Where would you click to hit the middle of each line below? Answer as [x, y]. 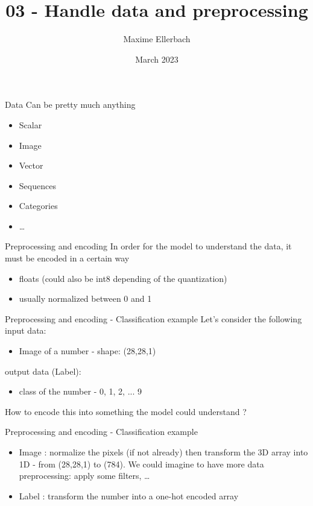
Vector [31, 165]
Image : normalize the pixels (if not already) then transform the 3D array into [163, 452]
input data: [26, 330]
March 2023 [157, 59]
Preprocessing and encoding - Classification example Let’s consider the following [153, 318]
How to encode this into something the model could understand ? [126, 411]
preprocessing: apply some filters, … [84, 476]
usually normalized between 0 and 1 [85, 298]
